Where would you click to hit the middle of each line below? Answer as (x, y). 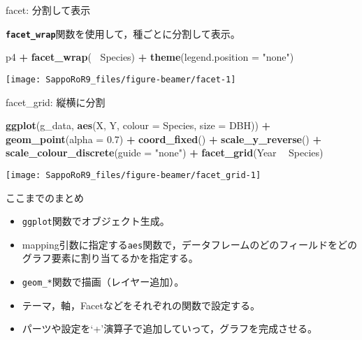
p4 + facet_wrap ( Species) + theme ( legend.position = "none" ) (150, 57)
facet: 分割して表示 (48, 10)
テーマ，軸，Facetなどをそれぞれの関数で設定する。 (141, 305)
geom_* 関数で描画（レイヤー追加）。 (103, 282)
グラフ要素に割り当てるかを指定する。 (110, 258)
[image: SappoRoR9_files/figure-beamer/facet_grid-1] (133, 175)
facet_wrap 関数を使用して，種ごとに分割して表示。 (123, 33)
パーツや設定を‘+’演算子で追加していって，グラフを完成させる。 (170, 328)
